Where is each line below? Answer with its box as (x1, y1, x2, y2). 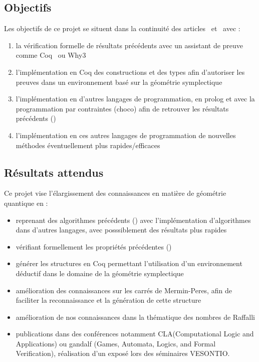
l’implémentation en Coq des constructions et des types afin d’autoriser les (16, 66, 245, 77)
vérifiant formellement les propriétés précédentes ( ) (16, 241, 172, 252)
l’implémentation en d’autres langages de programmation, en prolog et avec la (16, 93, 255, 104)
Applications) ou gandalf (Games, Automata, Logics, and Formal (16, 338, 216, 348)
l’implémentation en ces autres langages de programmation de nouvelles (16, 130, 236, 140)
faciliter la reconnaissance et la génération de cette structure (16, 295, 201, 305)
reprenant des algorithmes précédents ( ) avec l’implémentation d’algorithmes (16, 214, 251, 225)
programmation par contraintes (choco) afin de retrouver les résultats (16, 103, 229, 113)
